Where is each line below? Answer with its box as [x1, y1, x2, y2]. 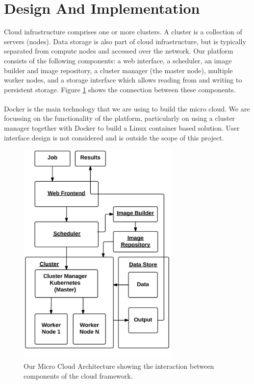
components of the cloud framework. [24, 370, 133, 381]
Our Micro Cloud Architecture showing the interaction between [24, 361, 214, 371]
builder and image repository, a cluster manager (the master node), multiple [4, 65, 233, 75]
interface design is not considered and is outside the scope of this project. [4, 132, 224, 142]
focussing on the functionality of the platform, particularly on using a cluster [4, 113, 235, 123]
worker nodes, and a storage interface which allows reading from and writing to [4, 75, 242, 85]
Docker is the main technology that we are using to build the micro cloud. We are [4, 103, 250, 113]
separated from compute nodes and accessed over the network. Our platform [4, 46, 233, 56]
